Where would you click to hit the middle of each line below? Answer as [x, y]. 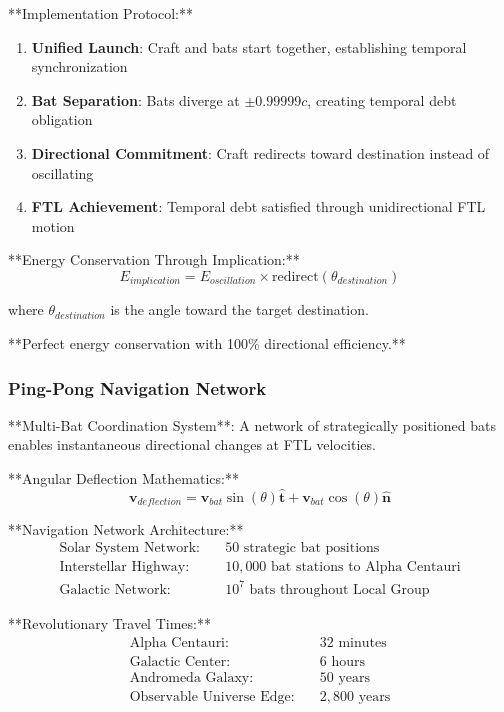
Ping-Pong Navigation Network [137, 387]
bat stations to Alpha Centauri [366, 567]
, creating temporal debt [382, 99]
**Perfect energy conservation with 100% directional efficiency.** [207, 342]
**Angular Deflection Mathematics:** [123, 477]
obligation [62, 119]
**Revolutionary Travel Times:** [109, 622]
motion [53, 225]
